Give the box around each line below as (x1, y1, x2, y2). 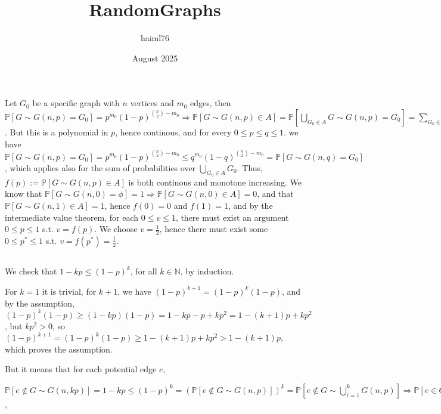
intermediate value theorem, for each (5, 211, 139, 223)
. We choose (94, 223, 138, 235)
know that (5, 187, 42, 200)
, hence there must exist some (159, 223, 268, 235)
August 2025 (132, 51, 178, 64)
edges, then (190, 97, 231, 109)
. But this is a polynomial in (5, 125, 108, 138)
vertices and (130, 97, 174, 109)
